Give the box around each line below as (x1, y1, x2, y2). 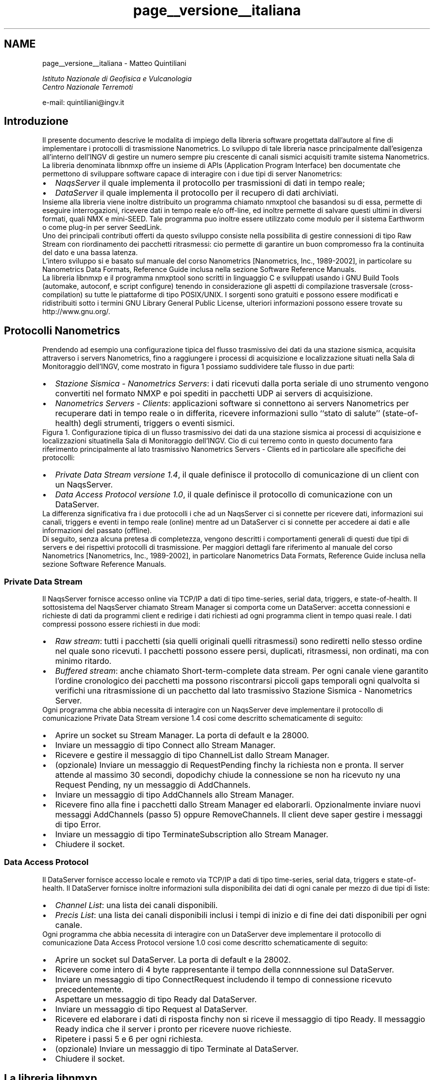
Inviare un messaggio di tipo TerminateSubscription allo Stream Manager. (55, 829, 328, 840)
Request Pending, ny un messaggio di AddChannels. (55, 780, 251, 790)
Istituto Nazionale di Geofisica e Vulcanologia (42, 74, 192, 83)
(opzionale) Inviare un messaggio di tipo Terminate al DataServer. (55, 1043, 299, 1054)
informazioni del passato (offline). (42, 526, 152, 535)
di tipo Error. (55, 819, 101, 830)
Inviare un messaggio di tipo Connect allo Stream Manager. (55, 740, 275, 751)
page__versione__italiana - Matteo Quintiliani (42, 58, 187, 67)
